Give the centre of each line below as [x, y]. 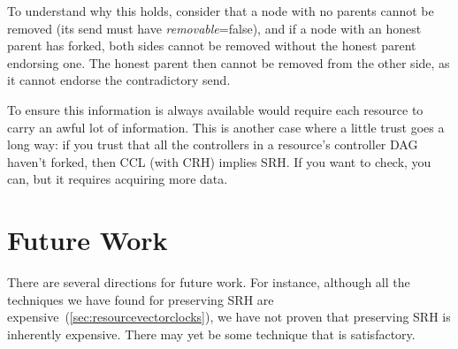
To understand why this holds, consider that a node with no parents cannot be [221, 11]
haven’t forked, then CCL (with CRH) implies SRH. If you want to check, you [219, 161]
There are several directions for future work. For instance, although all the [209, 282]
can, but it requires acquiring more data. [118, 179]
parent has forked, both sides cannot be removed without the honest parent [212, 46]
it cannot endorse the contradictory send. [119, 80]
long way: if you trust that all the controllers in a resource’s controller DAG [213, 144]
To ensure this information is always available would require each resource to [215, 109]
